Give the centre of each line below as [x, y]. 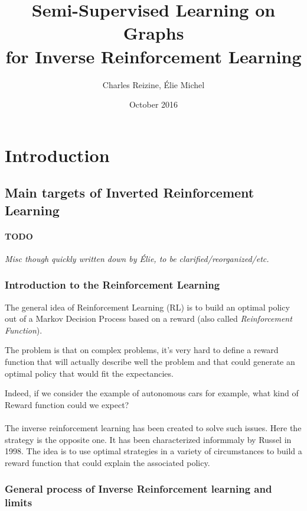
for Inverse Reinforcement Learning [153, 56]
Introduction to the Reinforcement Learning [112, 285]
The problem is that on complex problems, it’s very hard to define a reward [142, 350]
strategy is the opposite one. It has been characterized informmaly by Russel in [148, 439]
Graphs [153, 33]
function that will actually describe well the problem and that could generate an [150, 362]
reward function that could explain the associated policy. [107, 462]
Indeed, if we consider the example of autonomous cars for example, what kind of [152, 393]
